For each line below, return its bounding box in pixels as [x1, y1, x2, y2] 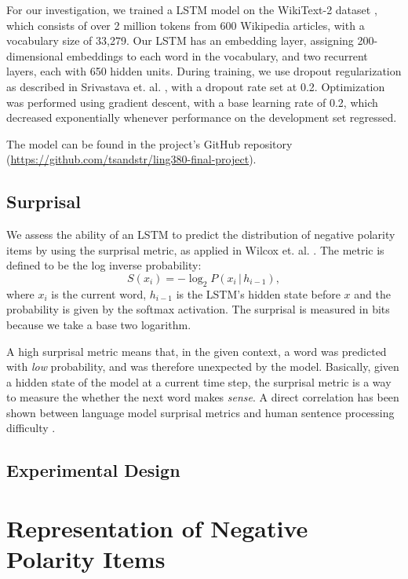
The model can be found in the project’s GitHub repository [6, 135, 293, 152]
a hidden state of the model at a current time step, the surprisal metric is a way [6, 373, 392, 390]
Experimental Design [6, 458, 180, 482]
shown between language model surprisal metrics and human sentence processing [6, 404, 395, 420]
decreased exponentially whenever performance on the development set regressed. [6, 109, 397, 126]
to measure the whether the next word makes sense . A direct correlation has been [6, 389, 399, 405]
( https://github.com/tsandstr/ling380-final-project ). [6, 151, 257, 167]
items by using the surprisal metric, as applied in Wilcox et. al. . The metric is [6, 241, 384, 258]
